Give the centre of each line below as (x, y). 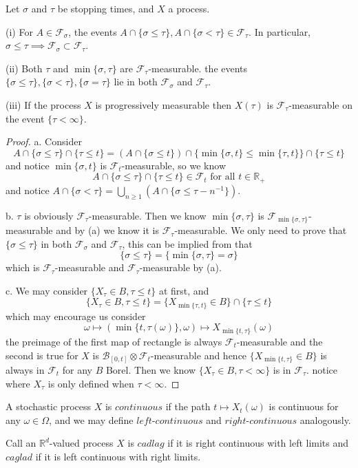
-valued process (81, 443)
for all (223, 177)
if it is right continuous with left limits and (258, 443)
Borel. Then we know (151, 370)
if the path (188, 406)
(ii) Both (24, 68)
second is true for (42, 355)
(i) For (19, 31)
